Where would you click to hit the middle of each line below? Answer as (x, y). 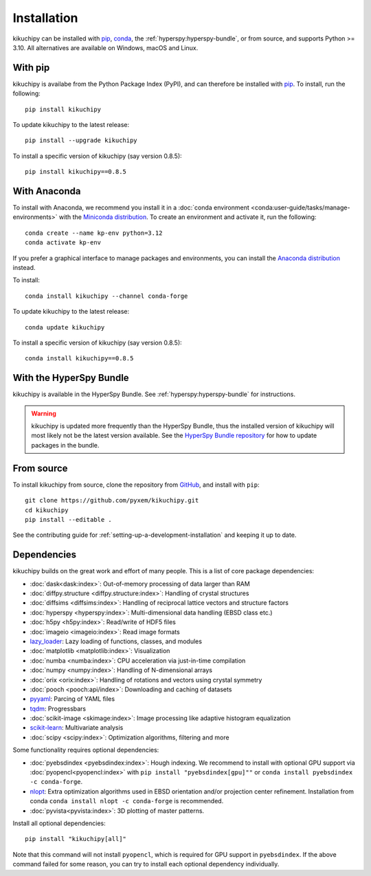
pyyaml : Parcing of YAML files (72, 699)
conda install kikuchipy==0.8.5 (79, 358)
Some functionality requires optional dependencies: (86, 750)
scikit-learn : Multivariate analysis (77, 728)
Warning (44, 413)
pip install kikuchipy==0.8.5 (76, 172)
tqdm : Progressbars (58, 708)
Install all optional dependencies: (59, 823)
